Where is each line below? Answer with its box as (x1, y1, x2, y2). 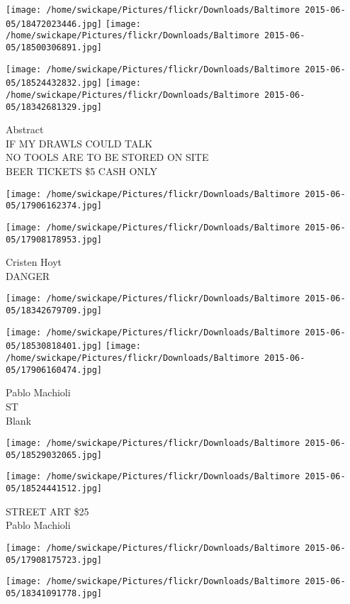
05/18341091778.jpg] (6, 588, 103, 598)
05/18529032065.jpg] (6, 449, 103, 460)
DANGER (6, 268, 50, 283)
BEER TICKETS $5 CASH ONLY (6, 164, 157, 179)
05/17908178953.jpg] (6, 234, 103, 245)
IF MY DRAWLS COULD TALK (6, 135, 153, 150)
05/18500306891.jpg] (6, 42, 103, 52)
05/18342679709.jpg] (6, 306, 103, 316)
